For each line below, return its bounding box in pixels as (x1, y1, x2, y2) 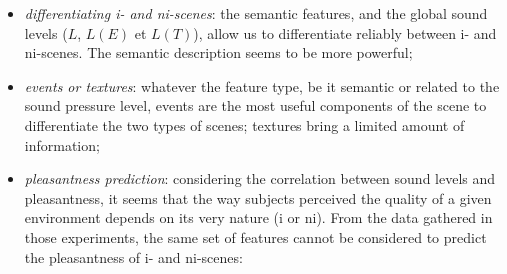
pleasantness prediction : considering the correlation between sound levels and (24, 168, 496, 189)
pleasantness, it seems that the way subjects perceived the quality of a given (24, 187, 492, 208)
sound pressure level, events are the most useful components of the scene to (24, 95, 487, 116)
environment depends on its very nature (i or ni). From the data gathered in (24, 207, 493, 228)
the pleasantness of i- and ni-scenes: (24, 246, 243, 267)
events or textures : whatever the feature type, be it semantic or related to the (24, 75, 500, 96)
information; (24, 134, 100, 155)
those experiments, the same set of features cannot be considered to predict (24, 226, 487, 247)
